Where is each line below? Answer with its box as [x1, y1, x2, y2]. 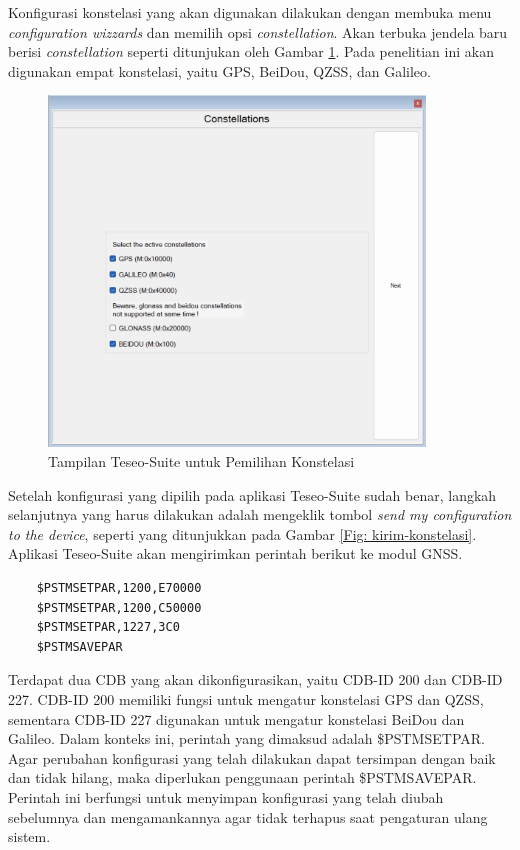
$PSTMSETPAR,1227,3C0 [36, 620, 180, 635]
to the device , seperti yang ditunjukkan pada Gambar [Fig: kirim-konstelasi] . [8, 523, 477, 544]
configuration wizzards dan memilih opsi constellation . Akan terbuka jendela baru [8, 21, 508, 42]
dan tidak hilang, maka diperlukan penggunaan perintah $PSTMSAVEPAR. [8, 767, 477, 788]
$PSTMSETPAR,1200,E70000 [36, 581, 202, 596]
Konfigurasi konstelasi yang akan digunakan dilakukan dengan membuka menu [8, 2, 492, 22]
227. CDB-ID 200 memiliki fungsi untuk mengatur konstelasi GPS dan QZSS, [8, 689, 484, 709]
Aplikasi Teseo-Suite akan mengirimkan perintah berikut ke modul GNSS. [8, 543, 463, 564]
